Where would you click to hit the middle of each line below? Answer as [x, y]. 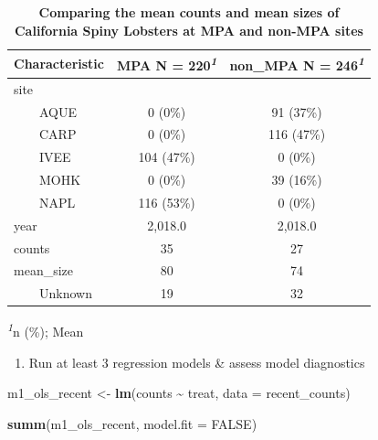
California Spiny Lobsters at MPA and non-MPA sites [189, 30]
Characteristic [59, 64]
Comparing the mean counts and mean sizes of [189, 12]
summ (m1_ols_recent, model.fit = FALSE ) [132, 423]
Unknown [65, 293]
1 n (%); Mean [46, 330]
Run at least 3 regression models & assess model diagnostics [197, 362]
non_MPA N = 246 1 [297, 64]
